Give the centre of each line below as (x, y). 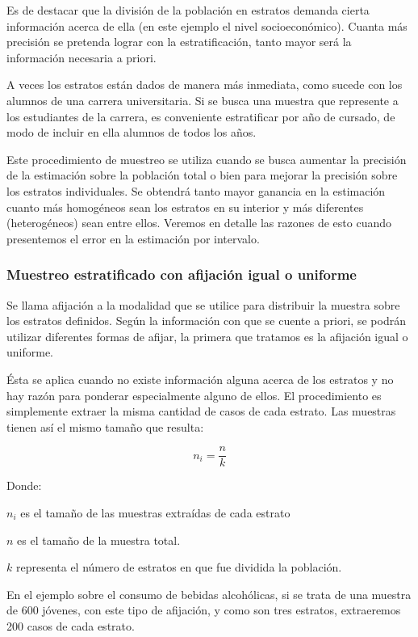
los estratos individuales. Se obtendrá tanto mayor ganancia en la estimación (196, 190)
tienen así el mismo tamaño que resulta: (105, 426)
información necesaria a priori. (82, 57)
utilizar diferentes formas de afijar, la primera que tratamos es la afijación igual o (207, 336)
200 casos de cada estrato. (71, 625)
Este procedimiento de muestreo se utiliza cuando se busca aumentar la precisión (207, 159)
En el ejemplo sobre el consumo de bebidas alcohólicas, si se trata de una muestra (209, 594)
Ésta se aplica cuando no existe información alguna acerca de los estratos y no (200, 379)
